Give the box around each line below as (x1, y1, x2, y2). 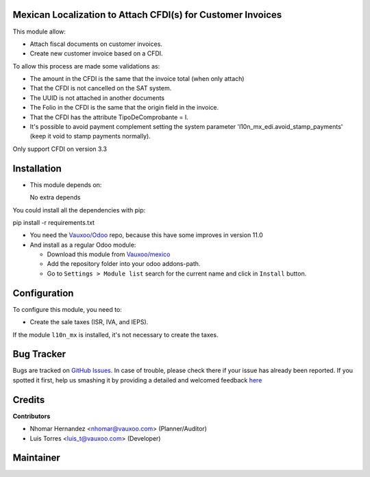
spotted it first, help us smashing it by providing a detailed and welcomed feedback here (12, 376, 262, 384)
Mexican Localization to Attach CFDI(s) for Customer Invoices (12, 9, 282, 21)
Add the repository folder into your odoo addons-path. (47, 260, 201, 268)
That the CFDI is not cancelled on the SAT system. (29, 84, 172, 93)
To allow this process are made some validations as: (12, 62, 160, 70)
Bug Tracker (12, 348, 66, 360)
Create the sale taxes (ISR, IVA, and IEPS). (29, 318, 149, 326)
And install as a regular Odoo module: (29, 241, 136, 249)
